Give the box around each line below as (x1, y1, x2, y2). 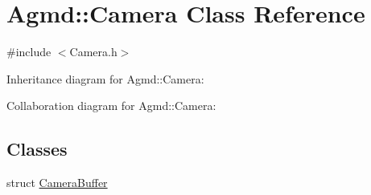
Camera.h (69, 43, 117, 60)
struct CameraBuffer (6, 174, 108, 191)
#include (6, 43, 52, 60)
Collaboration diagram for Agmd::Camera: (6, 97, 216, 114)
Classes (6, 136, 68, 161)
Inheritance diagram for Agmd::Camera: (6, 70, 204, 87)
